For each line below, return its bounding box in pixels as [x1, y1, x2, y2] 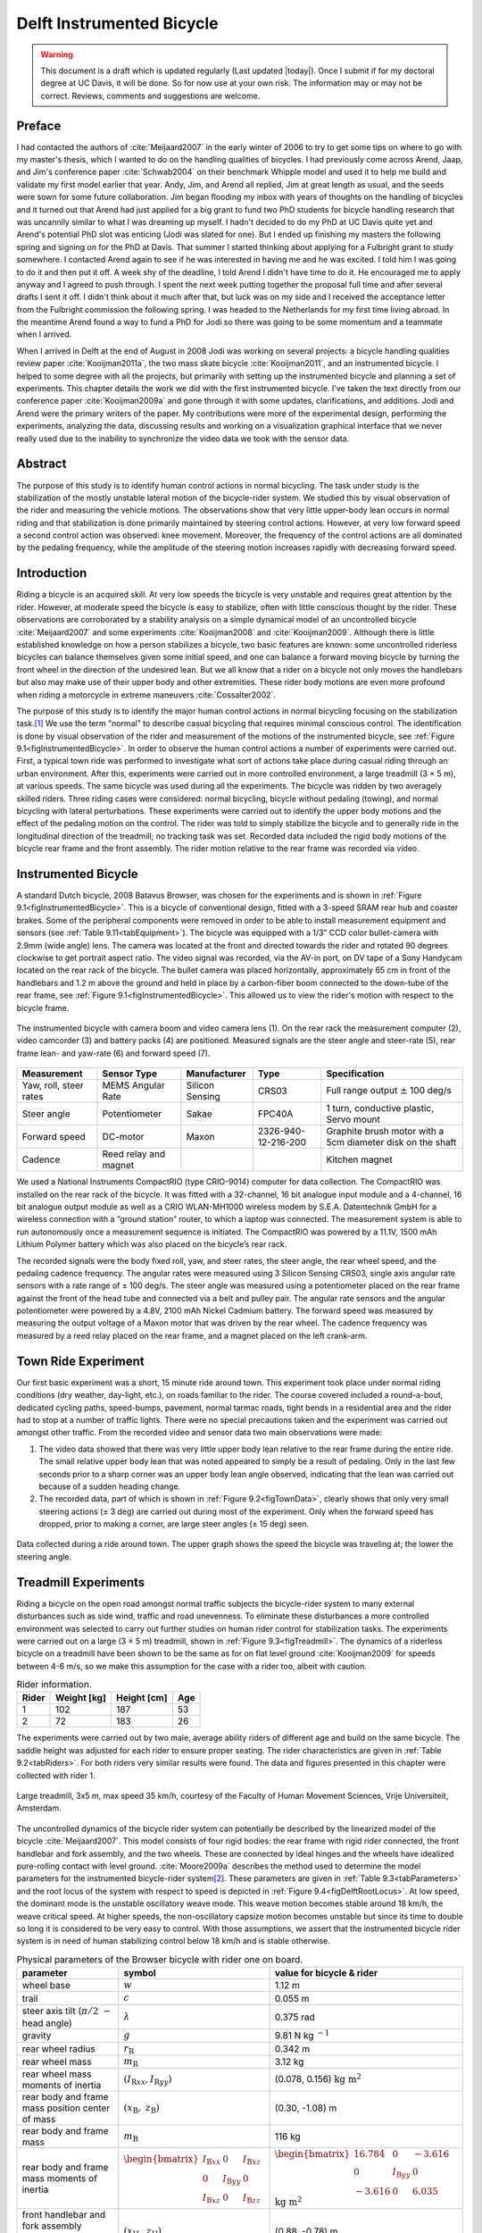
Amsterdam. [16, 1802, 62, 1813]
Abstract [16, 456, 67, 472]
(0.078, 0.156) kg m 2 [274, 2071, 361, 2086]
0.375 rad [274, 2011, 316, 2023]
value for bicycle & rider [274, 1967, 378, 1979]
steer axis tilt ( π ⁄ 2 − [21, 2004, 112, 2017]
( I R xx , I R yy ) [123, 2073, 173, 2087]
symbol [123, 1967, 156, 1979]
